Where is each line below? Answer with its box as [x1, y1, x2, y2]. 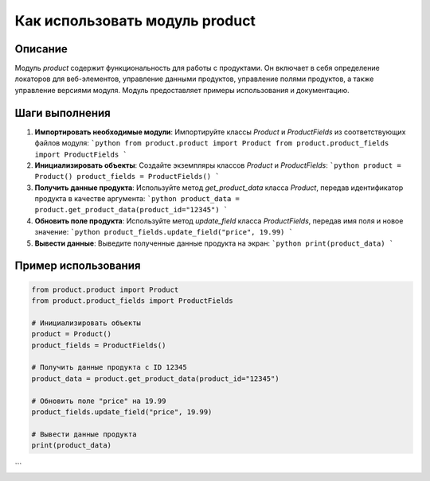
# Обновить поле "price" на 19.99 [31, 396, 166, 405]
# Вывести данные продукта [31, 429, 137, 439]
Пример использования [14, 259, 141, 273]
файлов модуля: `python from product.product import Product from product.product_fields [34, 138, 389, 148]
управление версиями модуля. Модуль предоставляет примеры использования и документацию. [14, 85, 350, 95]
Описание [14, 42, 68, 56]
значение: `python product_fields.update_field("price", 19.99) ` [34, 227, 294, 237]
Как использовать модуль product [14, 12, 256, 29]
